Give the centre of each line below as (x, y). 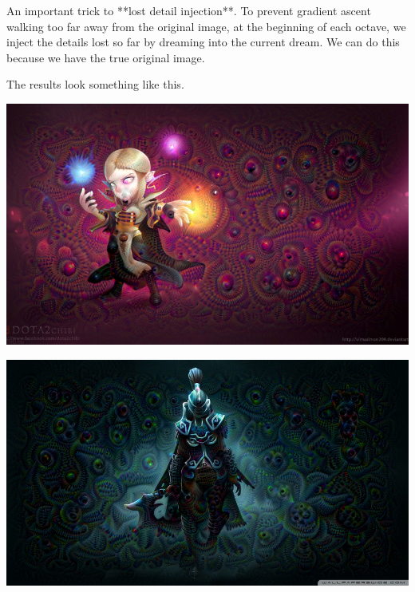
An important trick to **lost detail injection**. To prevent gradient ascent (189, 10)
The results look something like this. (95, 84)
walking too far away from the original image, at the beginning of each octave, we (206, 26)
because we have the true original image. (106, 57)
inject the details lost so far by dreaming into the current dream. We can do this (203, 42)
